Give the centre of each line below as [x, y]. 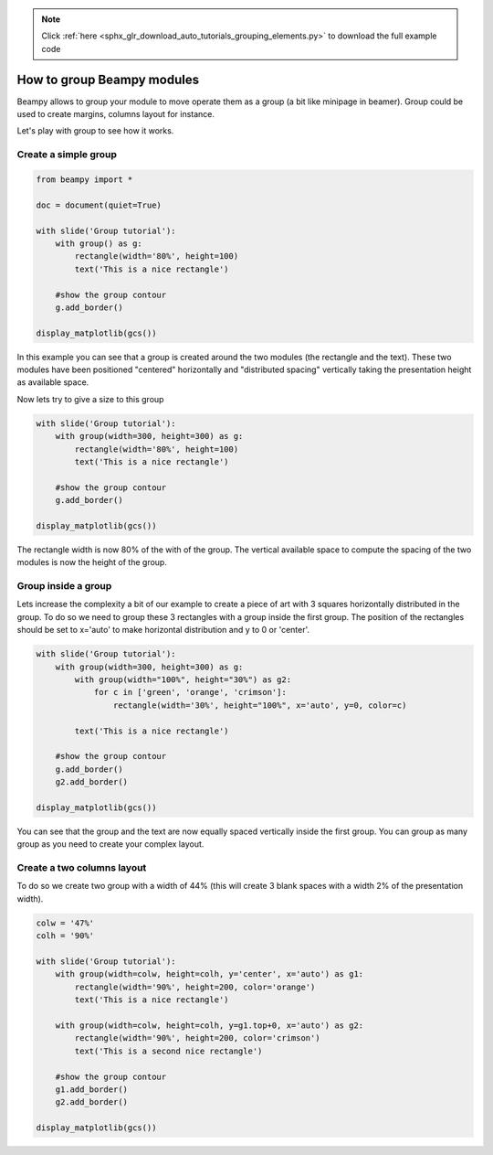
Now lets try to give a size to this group [90, 399]
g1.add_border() [91, 1089]
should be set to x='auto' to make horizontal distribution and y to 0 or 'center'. [163, 630]
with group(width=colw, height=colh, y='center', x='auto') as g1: [210, 974]
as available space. [53, 382]
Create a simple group [67, 155]
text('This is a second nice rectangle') [168, 1051]
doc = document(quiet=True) [99, 205]
